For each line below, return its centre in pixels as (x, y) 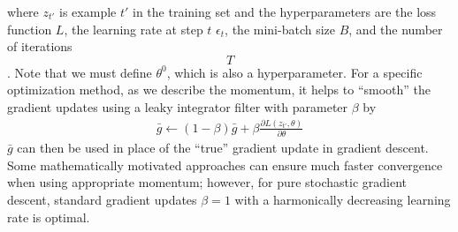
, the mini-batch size (280, 29)
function (30, 29)
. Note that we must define (80, 72)
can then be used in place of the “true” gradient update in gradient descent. (223, 148)
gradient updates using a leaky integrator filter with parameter (178, 106)
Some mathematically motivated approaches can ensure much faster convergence (225, 165)
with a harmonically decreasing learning (343, 200)
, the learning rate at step (134, 29)
